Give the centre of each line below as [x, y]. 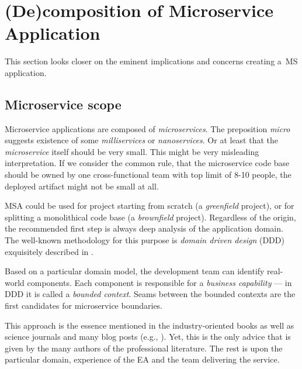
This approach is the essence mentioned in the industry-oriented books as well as [150, 325]
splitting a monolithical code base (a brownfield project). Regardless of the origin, [150, 217]
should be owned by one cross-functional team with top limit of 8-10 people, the [148, 175]
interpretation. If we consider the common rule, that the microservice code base [147, 163]
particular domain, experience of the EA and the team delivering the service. [142, 359]
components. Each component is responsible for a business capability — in [159, 282]
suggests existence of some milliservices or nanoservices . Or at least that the [142, 140]
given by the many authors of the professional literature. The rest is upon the [144, 348]
